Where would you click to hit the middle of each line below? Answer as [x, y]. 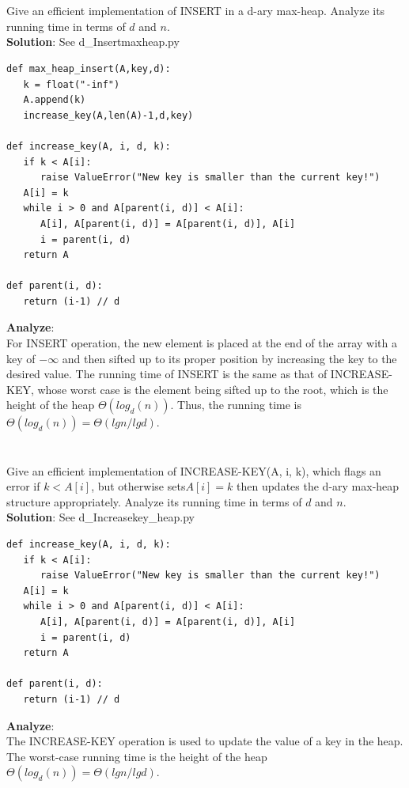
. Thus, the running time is [236, 405]
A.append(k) [55, 100]
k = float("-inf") [72, 84]
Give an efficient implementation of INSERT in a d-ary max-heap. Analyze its [196, 11]
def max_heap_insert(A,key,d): [89, 68]
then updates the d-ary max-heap [318, 486]
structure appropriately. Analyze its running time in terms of [154, 501]
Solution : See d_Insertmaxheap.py [93, 42]
